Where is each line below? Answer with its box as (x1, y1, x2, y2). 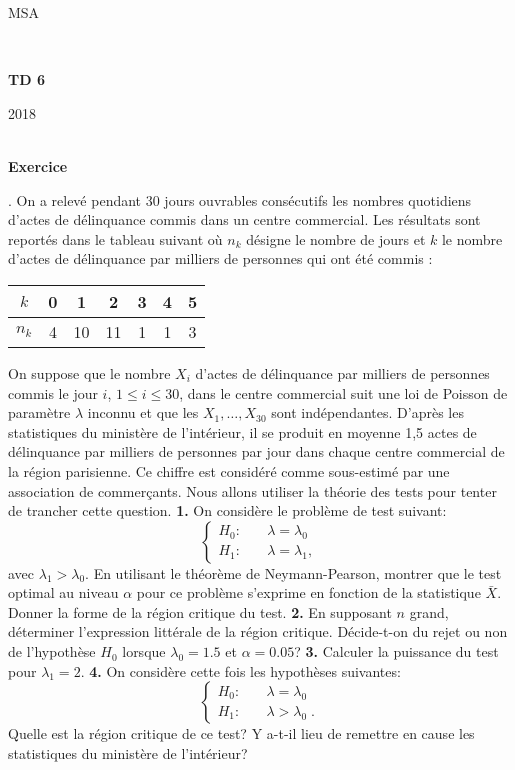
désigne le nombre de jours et (246, 228, 426, 249)
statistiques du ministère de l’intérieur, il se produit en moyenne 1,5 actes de (8, 421, 477, 442)
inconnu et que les (87, 402, 199, 423)
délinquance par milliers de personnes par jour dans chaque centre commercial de (8, 441, 505, 462)
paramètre (8, 402, 71, 423)
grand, (409, 601, 449, 622)
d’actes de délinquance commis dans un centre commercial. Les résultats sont (8, 209, 481, 230)
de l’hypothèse (8, 641, 96, 662)
